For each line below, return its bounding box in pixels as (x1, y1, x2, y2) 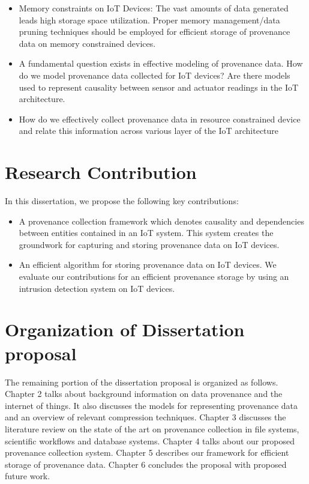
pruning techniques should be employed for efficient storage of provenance (19, 25, 290, 38)
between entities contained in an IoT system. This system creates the (19, 226, 274, 239)
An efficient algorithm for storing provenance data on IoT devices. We (19, 258, 277, 271)
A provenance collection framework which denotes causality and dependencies (19, 214, 304, 227)
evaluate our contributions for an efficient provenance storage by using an (19, 270, 289, 283)
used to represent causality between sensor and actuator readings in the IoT (19, 80, 299, 93)
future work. (5, 470, 50, 482)
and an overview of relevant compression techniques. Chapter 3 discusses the (5, 411, 286, 423)
